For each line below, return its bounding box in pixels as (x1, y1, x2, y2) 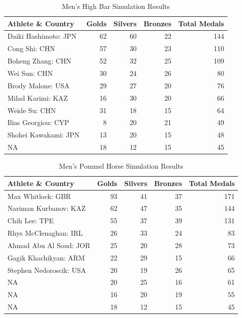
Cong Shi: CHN (7, 43, 55, 54)
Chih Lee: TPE (7, 215, 54, 226)
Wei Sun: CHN (7, 67, 53, 78)
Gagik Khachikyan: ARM (7, 252, 85, 262)
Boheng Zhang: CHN (7, 56, 72, 66)
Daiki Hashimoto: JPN (7, 31, 77, 41)
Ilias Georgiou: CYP (7, 117, 70, 127)
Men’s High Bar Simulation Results (62, 1, 170, 11)
